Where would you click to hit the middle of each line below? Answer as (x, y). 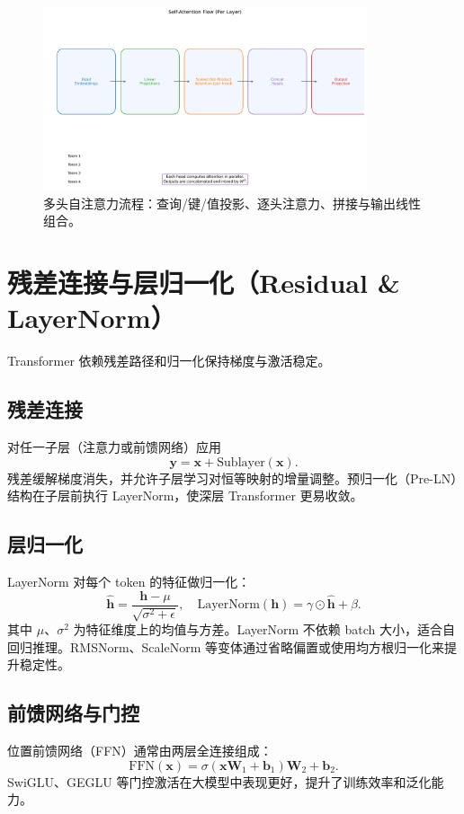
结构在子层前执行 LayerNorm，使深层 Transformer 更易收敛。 (185, 495)
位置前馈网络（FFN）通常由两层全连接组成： (140, 751)
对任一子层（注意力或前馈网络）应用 (114, 447)
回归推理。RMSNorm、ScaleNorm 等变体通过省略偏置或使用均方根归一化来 (226, 646)
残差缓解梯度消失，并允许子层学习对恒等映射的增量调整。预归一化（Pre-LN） (232, 478)
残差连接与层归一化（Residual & (204, 283)
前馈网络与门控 (73, 713)
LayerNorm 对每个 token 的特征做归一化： (129, 581)
